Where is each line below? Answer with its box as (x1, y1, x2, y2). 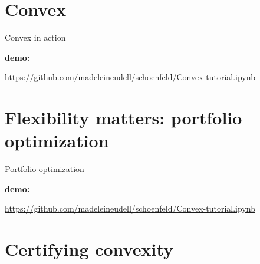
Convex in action (5, 31, 66, 44)
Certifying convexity (5, 237, 174, 261)
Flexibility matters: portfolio (5, 105, 242, 130)
